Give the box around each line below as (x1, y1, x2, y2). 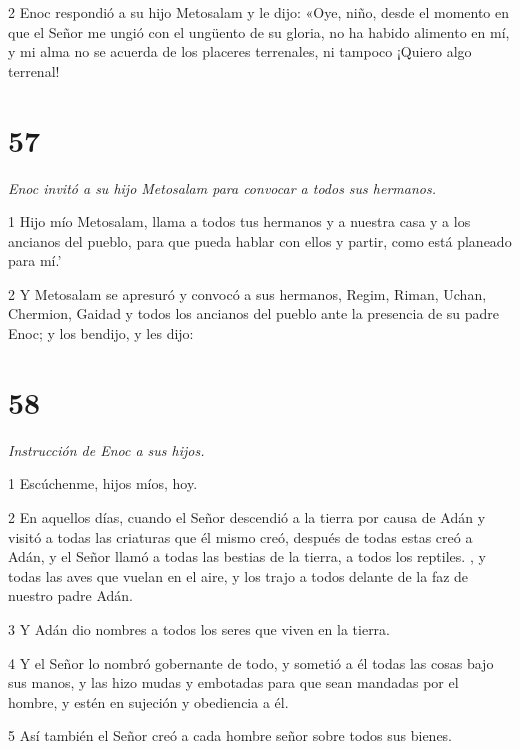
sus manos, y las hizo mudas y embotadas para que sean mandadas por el (8, 672, 459, 693)
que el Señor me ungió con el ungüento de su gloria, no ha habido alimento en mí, (8, 21, 510, 42)
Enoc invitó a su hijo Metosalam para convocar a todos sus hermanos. (8, 177, 437, 198)
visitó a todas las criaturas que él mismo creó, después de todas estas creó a (8, 526, 473, 547)
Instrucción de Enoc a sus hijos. (8, 439, 205, 460)
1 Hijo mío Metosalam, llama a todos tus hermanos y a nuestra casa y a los (8, 211, 471, 232)
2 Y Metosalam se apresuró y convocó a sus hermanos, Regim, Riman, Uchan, (8, 283, 487, 304)
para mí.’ (8, 250, 62, 271)
